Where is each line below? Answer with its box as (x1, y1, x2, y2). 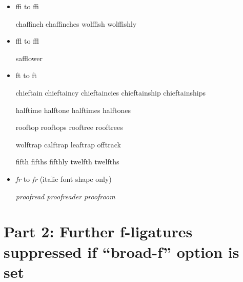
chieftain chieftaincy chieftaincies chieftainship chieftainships (15, 87, 206, 98)
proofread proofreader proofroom (15, 191, 115, 201)
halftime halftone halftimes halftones (15, 104, 131, 115)
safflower (15, 52, 43, 63)
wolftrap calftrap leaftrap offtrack (15, 139, 121, 149)
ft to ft (15, 70, 37, 81)
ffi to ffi (15, 1, 39, 11)
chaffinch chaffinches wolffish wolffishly (15, 18, 137, 29)
